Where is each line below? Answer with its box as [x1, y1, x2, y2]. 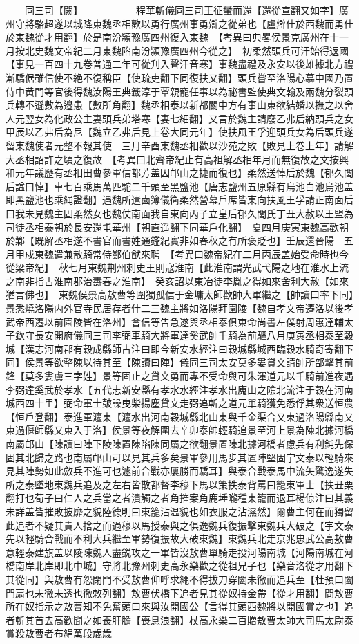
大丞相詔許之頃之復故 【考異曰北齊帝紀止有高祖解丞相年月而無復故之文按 [6, 151, 339, 166]
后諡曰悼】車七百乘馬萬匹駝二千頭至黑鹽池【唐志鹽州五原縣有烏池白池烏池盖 [6, 178, 353, 193]
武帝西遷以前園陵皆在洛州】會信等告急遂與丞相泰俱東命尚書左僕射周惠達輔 [6, 314, 344, 329]
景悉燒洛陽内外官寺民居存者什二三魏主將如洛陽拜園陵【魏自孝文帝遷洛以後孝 [6, 301, 353, 315]
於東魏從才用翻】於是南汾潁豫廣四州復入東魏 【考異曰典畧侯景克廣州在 [6, 30, 329, 44]
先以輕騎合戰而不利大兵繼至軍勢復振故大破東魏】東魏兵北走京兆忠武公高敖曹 [6, 531, 353, 546]
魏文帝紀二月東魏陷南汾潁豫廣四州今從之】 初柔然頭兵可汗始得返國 [43, 43, 349, 57]
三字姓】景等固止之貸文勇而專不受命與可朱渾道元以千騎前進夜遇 [63, 369, 353, 383]
